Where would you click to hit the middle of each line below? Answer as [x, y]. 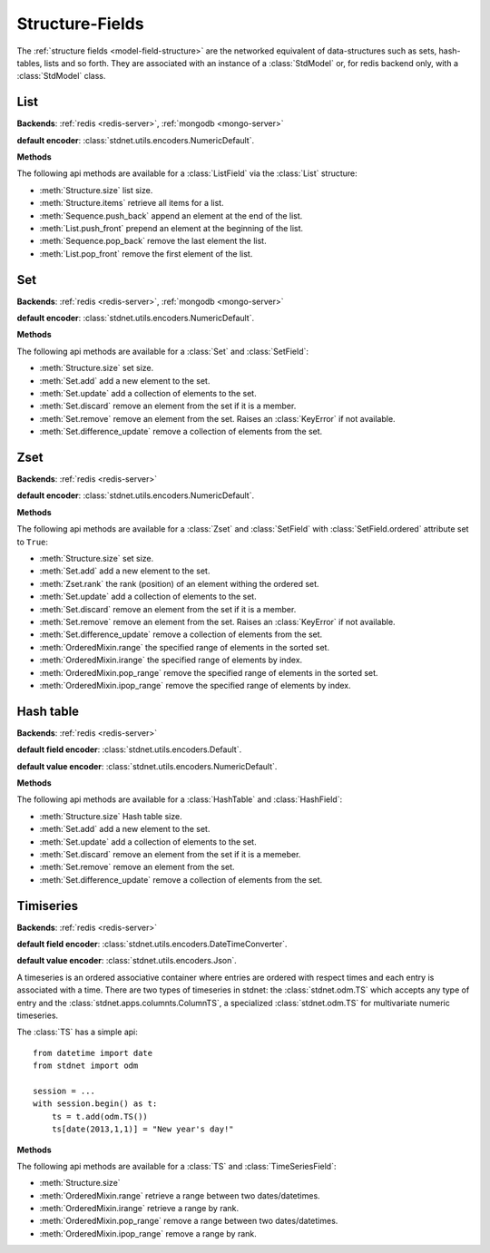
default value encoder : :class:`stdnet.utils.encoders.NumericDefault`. [147, 766]
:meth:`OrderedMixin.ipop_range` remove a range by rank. [148, 1233]
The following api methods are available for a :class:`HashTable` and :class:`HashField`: [180, 799]
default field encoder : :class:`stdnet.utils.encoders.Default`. [129, 749]
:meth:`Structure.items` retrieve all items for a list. [132, 203]
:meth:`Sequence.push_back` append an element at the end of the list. [171, 215]
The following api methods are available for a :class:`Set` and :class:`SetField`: [162, 351]
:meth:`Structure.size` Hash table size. [111, 816]
